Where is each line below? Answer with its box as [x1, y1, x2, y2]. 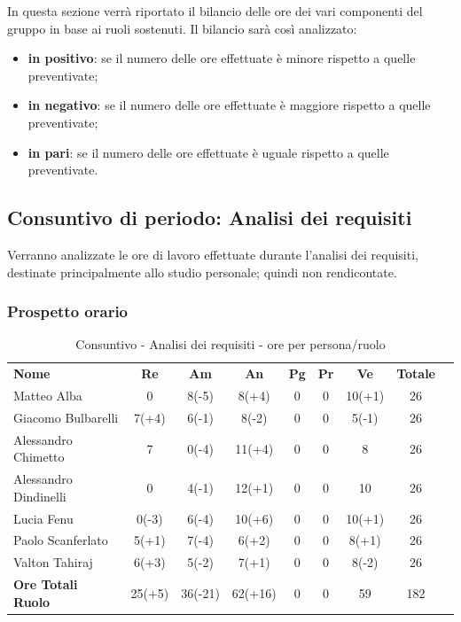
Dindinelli [13, 486, 66, 505]
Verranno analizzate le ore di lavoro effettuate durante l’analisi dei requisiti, [7, 245, 418, 263]
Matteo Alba [13, 386, 82, 405]
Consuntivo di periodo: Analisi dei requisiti [7, 204, 412, 231]
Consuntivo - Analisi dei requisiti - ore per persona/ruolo [75, 335, 386, 354]
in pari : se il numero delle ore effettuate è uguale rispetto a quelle [27, 143, 389, 161]
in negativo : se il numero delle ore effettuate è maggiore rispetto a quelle [27, 96, 431, 114]
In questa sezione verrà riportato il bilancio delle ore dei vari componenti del [7, 2, 423, 19]
